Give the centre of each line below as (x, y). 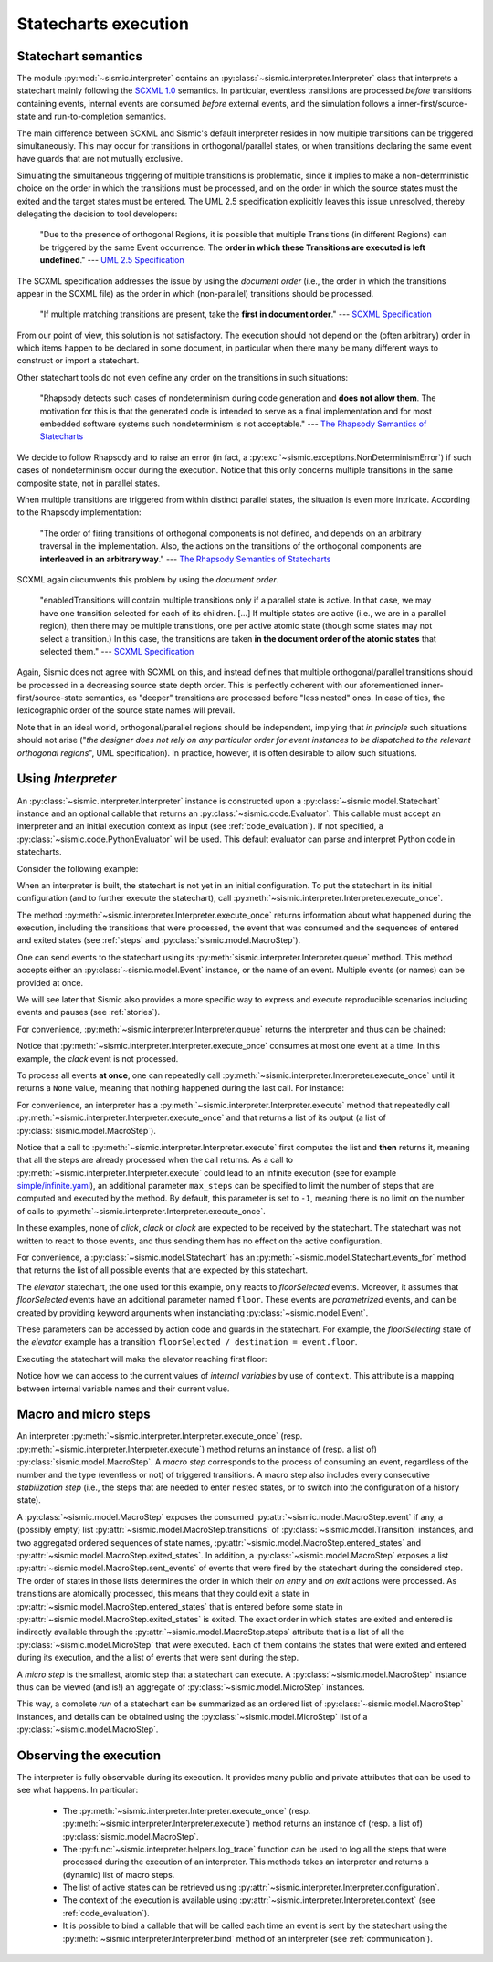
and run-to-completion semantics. (102, 116)
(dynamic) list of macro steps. (119, 1874)
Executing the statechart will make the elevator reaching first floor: (142, 1359)
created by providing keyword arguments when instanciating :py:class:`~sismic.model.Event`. (193, 1312)
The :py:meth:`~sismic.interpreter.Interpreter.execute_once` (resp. (187, 1810)
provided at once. (50, 982)
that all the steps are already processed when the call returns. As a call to (155, 1160)
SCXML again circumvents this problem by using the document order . (148, 579)
